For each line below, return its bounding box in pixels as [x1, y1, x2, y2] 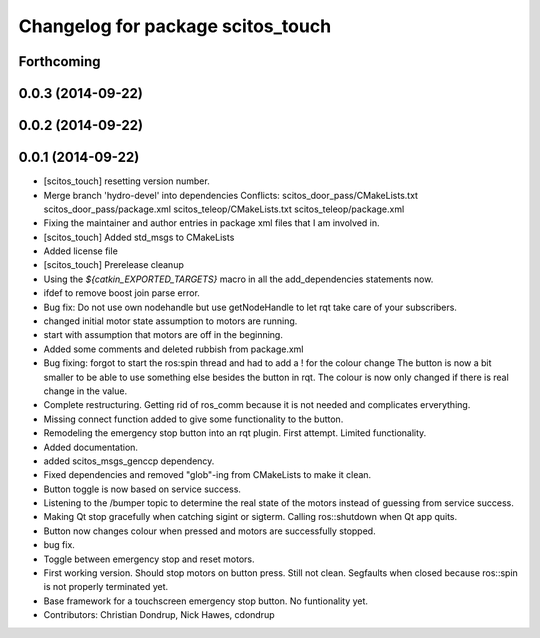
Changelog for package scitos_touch [18, 15, 332, 37]
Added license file [43, 245, 119, 257]
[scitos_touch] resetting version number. [43, 175, 210, 187]
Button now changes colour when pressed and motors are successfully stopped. [43, 525, 376, 537]
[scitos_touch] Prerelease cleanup [43, 259, 184, 271]
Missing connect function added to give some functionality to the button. [43, 413, 344, 425]
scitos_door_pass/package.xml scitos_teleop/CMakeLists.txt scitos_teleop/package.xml [43, 203, 405, 215]
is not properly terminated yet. [43, 581, 169, 593]
